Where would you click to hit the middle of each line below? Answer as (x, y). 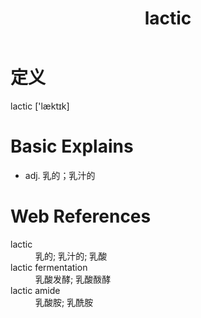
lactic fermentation (49, 267)
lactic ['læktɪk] (40, 106)
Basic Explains (72, 146)
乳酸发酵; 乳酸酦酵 (73, 279)
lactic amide (35, 290)
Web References (81, 216)
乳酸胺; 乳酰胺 (64, 302)
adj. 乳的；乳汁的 (60, 175)
